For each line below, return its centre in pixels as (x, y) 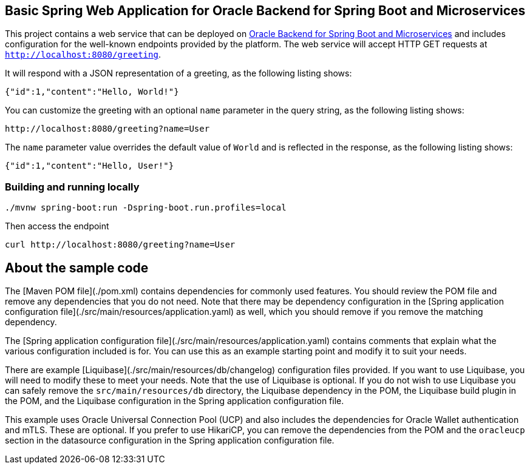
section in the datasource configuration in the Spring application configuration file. (170, 440)
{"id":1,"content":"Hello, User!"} (90, 166)
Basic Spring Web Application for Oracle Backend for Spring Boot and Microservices (265, 11)
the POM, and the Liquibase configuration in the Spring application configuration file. (175, 401)
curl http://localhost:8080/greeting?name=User (120, 245)
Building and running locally (72, 187)
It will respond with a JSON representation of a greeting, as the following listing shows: (178, 73)
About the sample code (77, 268)
